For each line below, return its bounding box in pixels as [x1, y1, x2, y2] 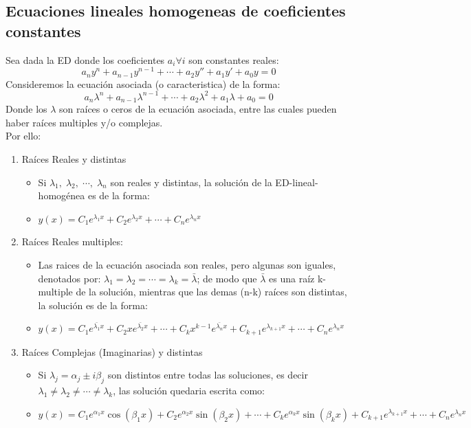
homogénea [38, 188, 85, 203]
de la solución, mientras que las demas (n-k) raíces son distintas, [76, 284, 347, 299]
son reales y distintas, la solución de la [110, 174, 272, 189]
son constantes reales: [188, 52, 279, 67]
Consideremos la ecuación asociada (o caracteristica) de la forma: [6, 76, 281, 91]
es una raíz [269, 271, 315, 285]
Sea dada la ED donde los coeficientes [6, 52, 165, 67]
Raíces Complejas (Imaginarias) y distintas [21, 344, 203, 359]
